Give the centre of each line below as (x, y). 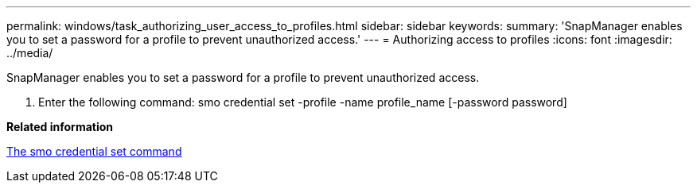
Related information (60, 127)
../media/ (30, 53)
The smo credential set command (94, 151)
